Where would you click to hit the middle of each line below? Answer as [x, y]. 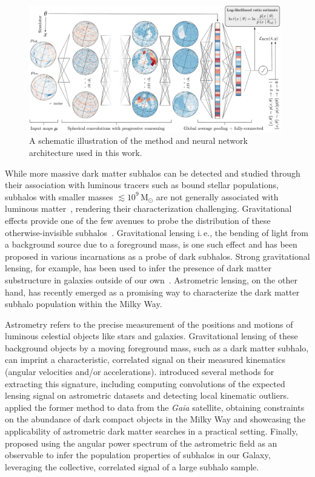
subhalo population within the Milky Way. [84, 304]
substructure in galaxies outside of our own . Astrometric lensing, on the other [151, 279]
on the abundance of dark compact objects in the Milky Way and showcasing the [155, 419]
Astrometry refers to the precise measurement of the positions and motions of [149, 324]
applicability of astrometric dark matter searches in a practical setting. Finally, [151, 431]
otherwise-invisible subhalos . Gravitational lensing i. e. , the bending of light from [157, 232]
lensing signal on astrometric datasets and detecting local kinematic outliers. [147, 395]
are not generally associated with [217, 196]
